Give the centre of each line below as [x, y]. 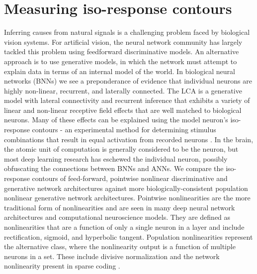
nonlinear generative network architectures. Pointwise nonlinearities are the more [127, 198]
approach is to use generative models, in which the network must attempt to [121, 61]
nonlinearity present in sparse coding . [62, 266]
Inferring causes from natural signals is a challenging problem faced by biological [127, 32]
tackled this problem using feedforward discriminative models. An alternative [122, 51]
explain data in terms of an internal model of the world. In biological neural [120, 71]
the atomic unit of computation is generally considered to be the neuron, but [121, 149]
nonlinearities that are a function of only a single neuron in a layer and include [124, 227]
